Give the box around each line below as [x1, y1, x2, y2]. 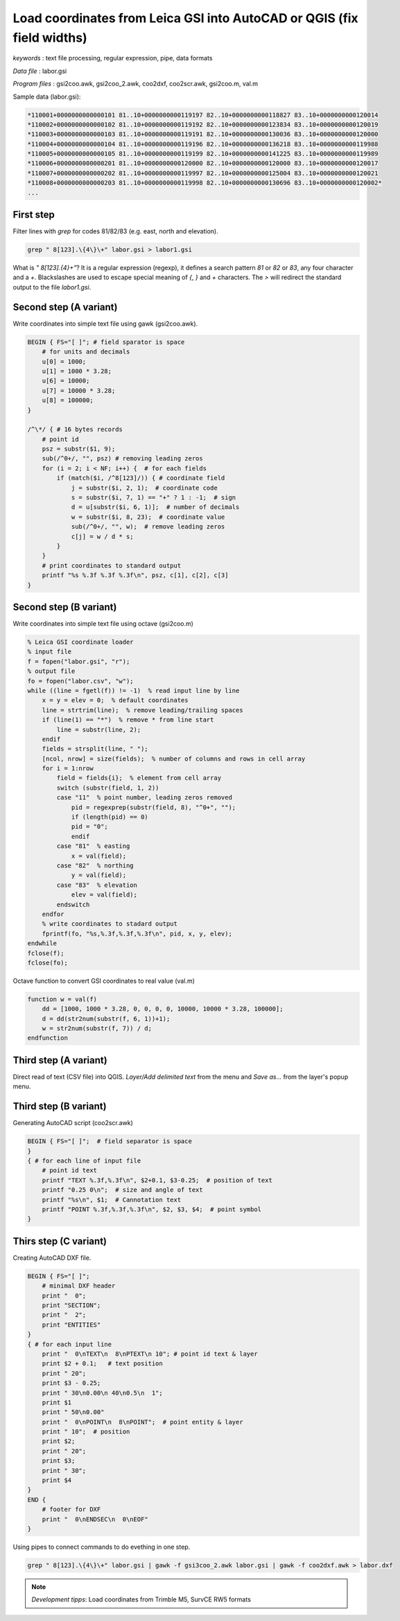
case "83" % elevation [56, 881, 138, 889]
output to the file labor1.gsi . [12, 283, 92, 291]
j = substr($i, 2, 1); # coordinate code [71, 483, 218, 492]
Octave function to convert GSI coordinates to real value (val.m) [12, 976, 195, 985]
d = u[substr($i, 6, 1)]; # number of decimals [71, 504, 240, 511]
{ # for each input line [27, 1340, 112, 1348]
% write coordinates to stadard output [42, 920, 178, 928]
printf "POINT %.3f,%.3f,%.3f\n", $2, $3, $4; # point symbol [42, 1205, 262, 1213]
